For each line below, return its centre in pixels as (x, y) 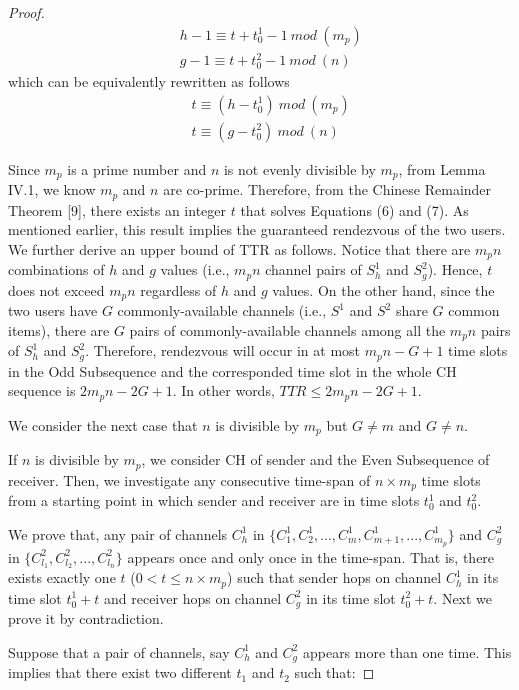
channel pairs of (313, 269)
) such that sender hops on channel (334, 577)
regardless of (178, 289)
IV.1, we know (52, 189)
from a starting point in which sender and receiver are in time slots (214, 500)
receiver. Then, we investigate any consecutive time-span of (189, 479)
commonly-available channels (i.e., (222, 310)
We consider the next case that (103, 424)
